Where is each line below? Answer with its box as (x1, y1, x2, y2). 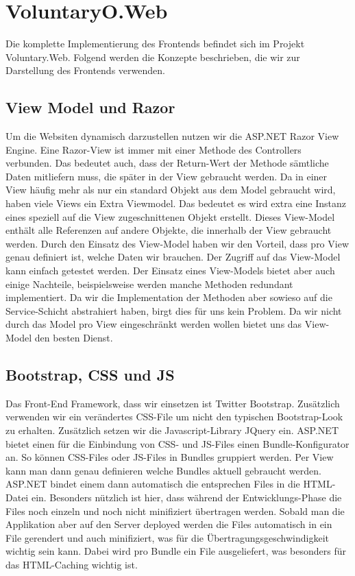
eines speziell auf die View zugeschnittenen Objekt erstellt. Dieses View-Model (5, 209, 335, 224)
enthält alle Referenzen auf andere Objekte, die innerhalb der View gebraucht (5, 223, 332, 237)
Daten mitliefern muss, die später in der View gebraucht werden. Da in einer (5, 169, 328, 183)
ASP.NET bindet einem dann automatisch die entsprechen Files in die (5, 477, 300, 491)
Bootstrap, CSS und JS (5, 364, 175, 385)
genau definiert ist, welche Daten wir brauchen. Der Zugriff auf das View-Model (5, 250, 341, 264)
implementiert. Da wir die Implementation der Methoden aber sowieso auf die (5, 290, 332, 304)
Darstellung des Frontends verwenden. (5, 63, 165, 77)
